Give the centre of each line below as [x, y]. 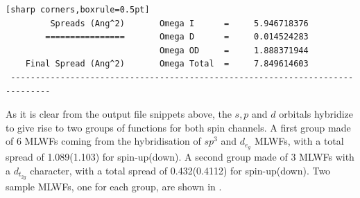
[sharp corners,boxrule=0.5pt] [78, 10]
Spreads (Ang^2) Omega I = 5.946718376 [179, 23]
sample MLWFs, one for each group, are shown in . [114, 186]
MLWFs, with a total [299, 141]
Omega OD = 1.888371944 [234, 50]
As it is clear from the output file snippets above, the [119, 114]
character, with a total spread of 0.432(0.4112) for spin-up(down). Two [180, 170]
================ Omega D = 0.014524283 [177, 37]
